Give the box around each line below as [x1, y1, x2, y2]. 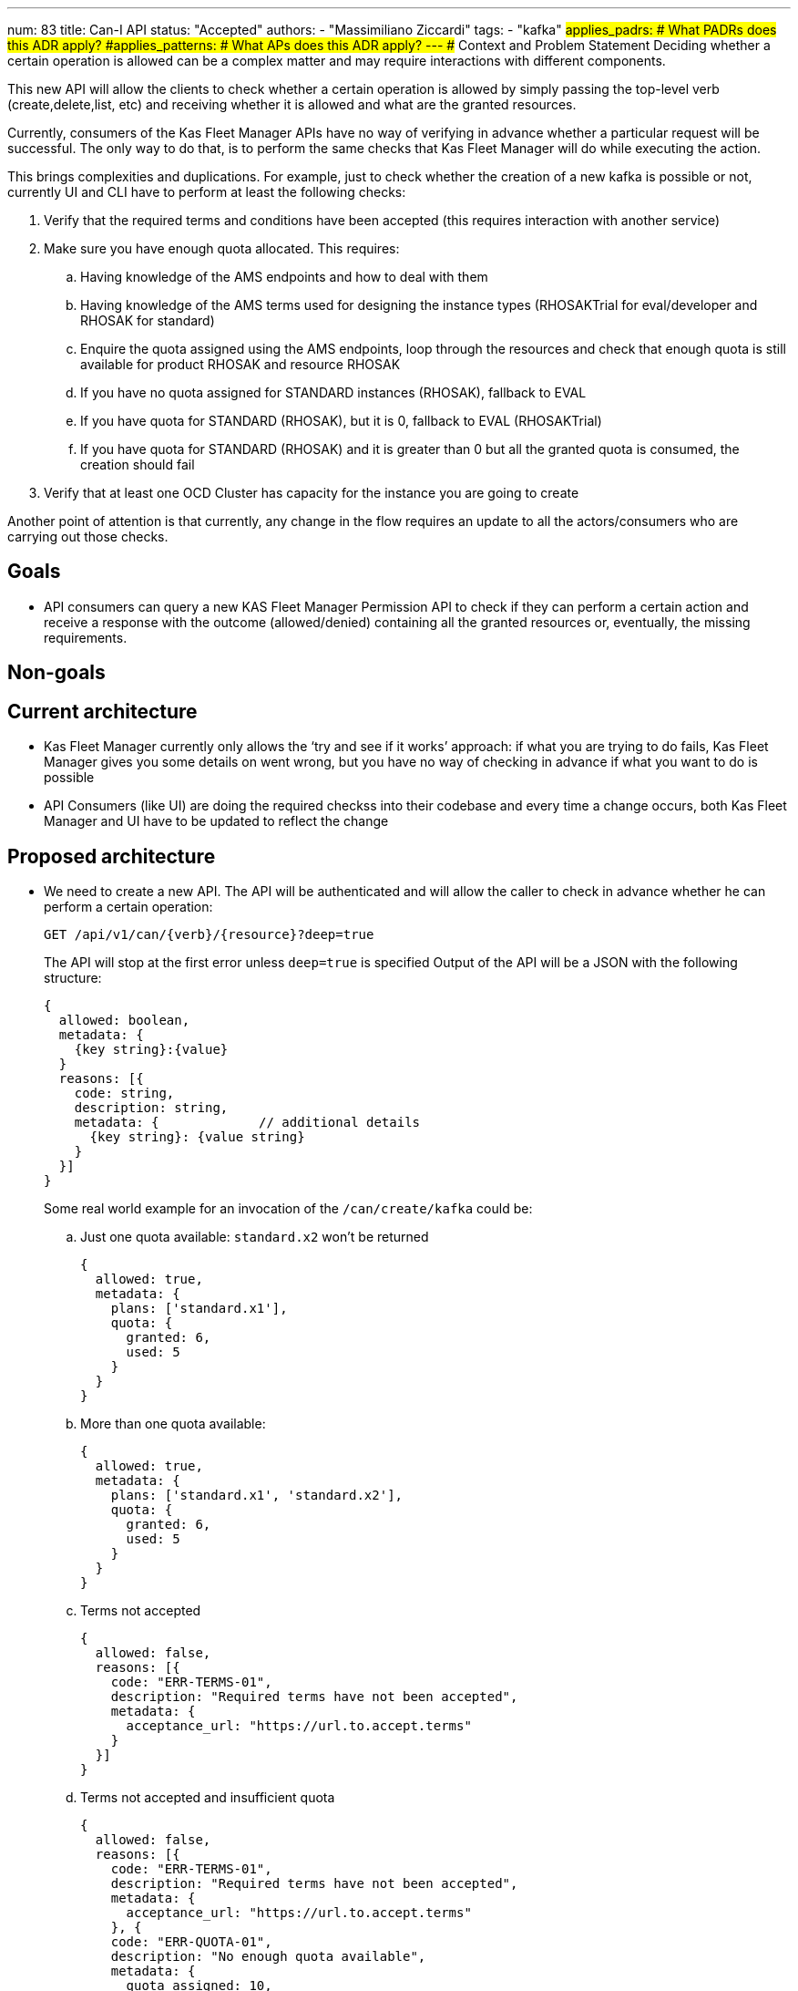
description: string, [74, 1099, 229, 1115]
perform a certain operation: [44, 898, 213, 914]
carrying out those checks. [7, 529, 169, 544]
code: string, [74, 1085, 175, 1100]
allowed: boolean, [58, 1012, 190, 1027]
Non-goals [7, 661, 106, 685]
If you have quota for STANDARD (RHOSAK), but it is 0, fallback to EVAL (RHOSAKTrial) [80, 413, 602, 428]
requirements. [44, 629, 128, 645]
